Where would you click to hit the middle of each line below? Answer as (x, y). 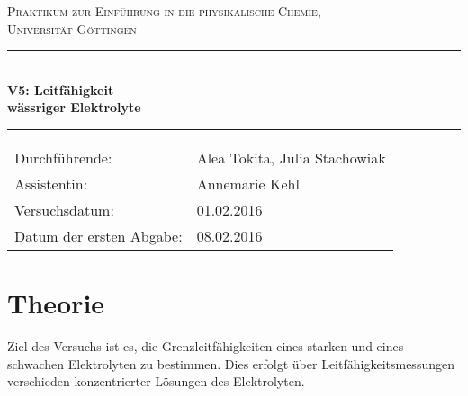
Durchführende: (63, 157)
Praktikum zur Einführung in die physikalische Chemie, (164, 11)
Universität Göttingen (72, 28)
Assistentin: (51, 183)
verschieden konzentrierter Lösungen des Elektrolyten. (156, 381)
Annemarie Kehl (248, 183)
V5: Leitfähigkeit (61, 89)
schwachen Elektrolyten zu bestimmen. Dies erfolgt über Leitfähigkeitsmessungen (231, 363)
